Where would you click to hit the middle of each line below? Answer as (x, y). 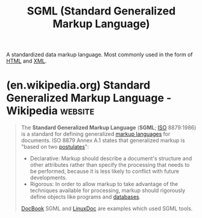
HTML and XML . (27, 61)
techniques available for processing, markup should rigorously (108, 190)
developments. (49, 178)
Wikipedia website (50, 111)
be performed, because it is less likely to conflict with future (105, 171)
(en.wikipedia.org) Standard (78, 85)
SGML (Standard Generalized (101, 11)
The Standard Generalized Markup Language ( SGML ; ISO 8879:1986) (109, 128)
